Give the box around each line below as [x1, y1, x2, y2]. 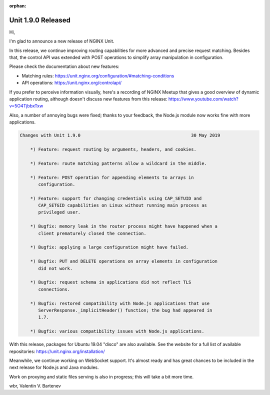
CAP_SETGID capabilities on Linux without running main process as [38, 202, 207, 208]
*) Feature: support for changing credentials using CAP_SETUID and [30, 195, 202, 201]
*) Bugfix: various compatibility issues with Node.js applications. [30, 328, 204, 334]
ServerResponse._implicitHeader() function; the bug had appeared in [38, 307, 212, 313]
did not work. [38, 265, 73, 271]
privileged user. [38, 209, 81, 215]
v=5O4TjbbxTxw [9, 103, 43, 109]
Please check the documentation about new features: [9, 63, 119, 69]
